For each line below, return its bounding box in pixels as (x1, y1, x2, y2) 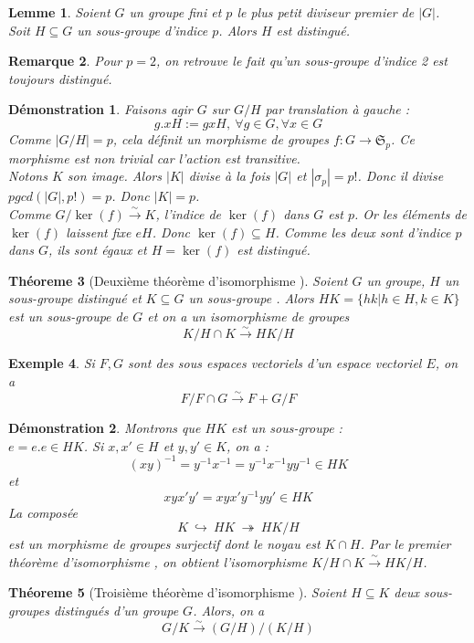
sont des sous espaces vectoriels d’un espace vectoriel (128, 353, 422, 373)
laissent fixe (66, 222, 132, 241)
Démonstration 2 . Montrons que (8, 418, 201, 437)
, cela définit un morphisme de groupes (112, 129, 329, 148)
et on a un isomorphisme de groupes (147, 306, 350, 325)
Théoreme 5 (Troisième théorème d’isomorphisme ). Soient (8, 583, 347, 602)
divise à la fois (188, 166, 270, 185)
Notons (8, 166, 47, 185)
